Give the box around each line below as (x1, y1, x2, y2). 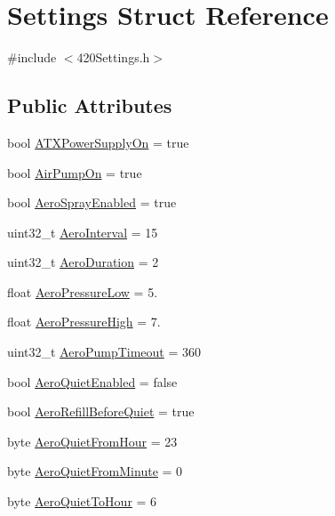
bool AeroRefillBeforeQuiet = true (7, 402, 195, 421)
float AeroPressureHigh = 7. (7, 312, 161, 331)
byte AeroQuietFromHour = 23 (7, 431, 178, 450)
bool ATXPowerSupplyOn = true (7, 133, 189, 151)
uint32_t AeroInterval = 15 (7, 222, 158, 241)
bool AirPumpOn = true (7, 163, 142, 181)
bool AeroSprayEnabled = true (7, 193, 177, 212)
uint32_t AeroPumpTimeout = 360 (7, 343, 202, 361)
